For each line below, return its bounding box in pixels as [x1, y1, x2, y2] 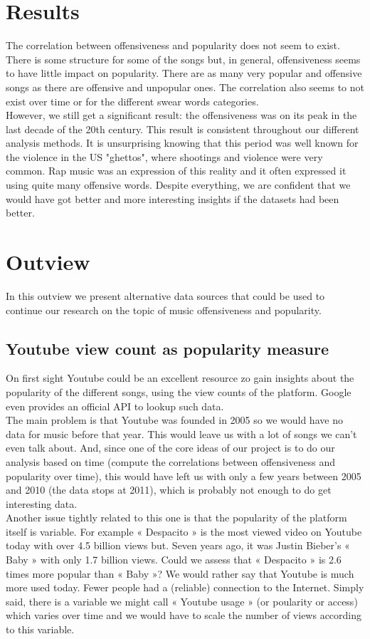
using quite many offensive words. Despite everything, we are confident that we [6, 177, 351, 192]
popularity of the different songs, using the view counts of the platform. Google [6, 384, 351, 399]
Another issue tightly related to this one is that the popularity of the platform [6, 510, 347, 525]
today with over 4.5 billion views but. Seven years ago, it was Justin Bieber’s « [6, 538, 350, 553]
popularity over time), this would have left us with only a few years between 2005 [6, 468, 361, 483]
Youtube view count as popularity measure [6, 337, 329, 359]
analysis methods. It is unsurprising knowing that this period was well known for [6, 135, 359, 150]
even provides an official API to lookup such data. [6, 398, 224, 413]
